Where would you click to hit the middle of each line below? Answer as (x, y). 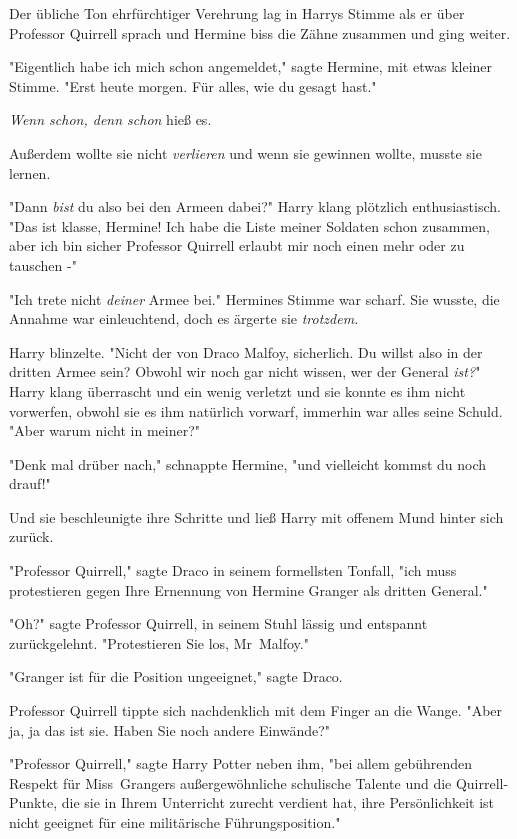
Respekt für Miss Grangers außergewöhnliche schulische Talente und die (230, 782)
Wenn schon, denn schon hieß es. (110, 119)
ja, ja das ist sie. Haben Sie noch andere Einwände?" (170, 729)
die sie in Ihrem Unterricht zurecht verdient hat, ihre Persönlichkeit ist (278, 802)
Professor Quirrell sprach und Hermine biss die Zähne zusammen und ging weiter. (260, 32)
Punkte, (33, 802)
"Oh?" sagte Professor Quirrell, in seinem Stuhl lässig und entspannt (218, 623)
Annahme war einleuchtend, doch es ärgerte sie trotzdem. (184, 318)
